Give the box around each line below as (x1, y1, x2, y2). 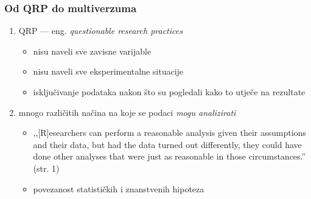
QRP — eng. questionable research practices (18, 24, 183, 37)
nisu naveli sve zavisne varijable (33, 44, 152, 57)
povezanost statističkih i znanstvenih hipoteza (33, 182, 204, 195)
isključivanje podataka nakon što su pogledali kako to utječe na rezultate (33, 86, 306, 98)
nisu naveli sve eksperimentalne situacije (33, 65, 184, 78)
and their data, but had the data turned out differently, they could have (33, 138, 302, 150)
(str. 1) (33, 161, 60, 174)
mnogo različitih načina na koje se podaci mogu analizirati (18, 106, 236, 118)
